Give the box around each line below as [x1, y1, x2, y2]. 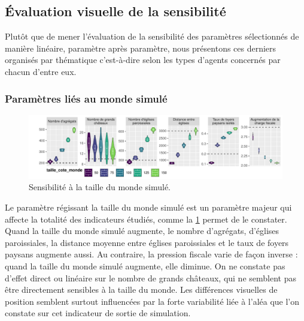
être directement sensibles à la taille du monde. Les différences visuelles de [5, 283, 278, 296]
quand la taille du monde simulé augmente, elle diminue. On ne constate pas [5, 259, 285, 272]
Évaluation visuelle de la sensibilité [5, 2, 226, 20]
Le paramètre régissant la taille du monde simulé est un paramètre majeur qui [5, 200, 292, 213]
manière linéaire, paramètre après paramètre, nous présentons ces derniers [5, 41, 276, 54]
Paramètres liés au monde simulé [5, 91, 168, 106]
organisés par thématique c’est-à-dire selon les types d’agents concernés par [5, 53, 281, 66]
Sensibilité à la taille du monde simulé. [29, 181, 171, 193]
